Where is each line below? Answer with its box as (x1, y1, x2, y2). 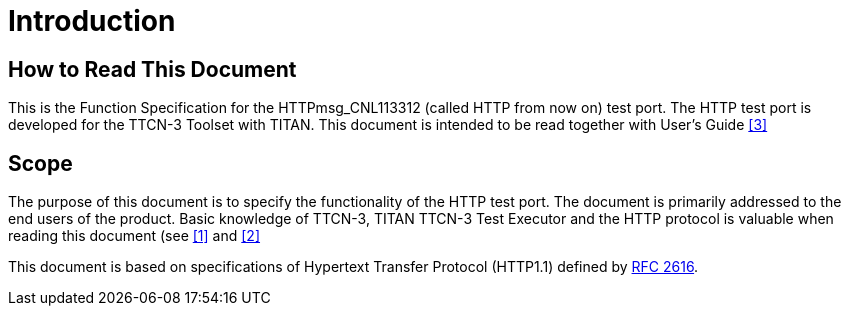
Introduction (8, 4, 176, 38)
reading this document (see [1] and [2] (8, 227, 261, 245)
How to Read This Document (8, 56, 297, 82)
